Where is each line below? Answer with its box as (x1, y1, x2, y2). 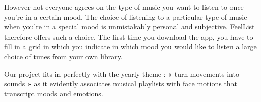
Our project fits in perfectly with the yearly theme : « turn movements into (4, 68, 239, 79)
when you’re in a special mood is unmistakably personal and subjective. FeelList (4, 21, 255, 32)
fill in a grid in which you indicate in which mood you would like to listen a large (4, 41, 257, 52)
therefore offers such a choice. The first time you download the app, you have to (4, 31, 253, 42)
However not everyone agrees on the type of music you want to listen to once (4, 2, 244, 12)
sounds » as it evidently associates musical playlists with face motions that (4, 78, 238, 89)
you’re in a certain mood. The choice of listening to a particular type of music (4, 11, 247, 22)
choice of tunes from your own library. (4, 51, 123, 61)
